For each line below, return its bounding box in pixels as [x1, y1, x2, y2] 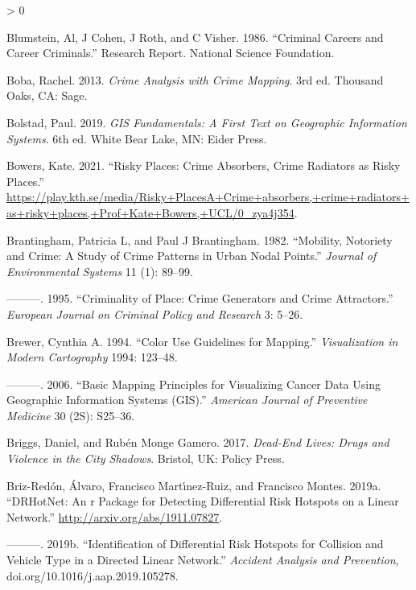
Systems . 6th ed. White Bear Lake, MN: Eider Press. [6, 130, 267, 146]
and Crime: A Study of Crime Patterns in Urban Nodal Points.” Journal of [6, 247, 377, 264]
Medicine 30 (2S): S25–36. [6, 406, 135, 423]
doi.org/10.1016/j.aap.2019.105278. [6, 567, 179, 584]
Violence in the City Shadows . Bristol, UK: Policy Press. [6, 450, 285, 467]
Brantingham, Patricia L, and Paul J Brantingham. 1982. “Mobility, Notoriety [6, 231, 393, 248]
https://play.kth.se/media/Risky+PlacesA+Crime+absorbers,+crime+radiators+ [6, 188, 410, 205]
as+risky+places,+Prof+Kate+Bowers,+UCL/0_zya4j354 [6, 204, 294, 221]
